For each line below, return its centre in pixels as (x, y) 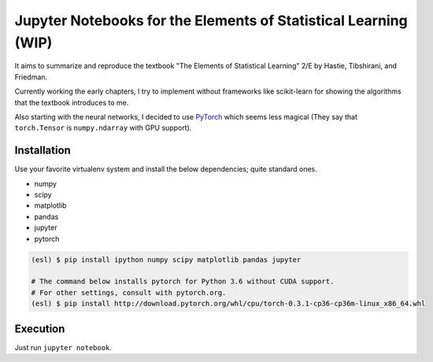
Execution (40, 329)
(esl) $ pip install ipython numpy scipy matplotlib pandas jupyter (166, 259)
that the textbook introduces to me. (72, 102)
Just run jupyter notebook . (63, 347)
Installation (43, 151)
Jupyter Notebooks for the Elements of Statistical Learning (211, 20)
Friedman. (31, 77)
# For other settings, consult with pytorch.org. (129, 292)
